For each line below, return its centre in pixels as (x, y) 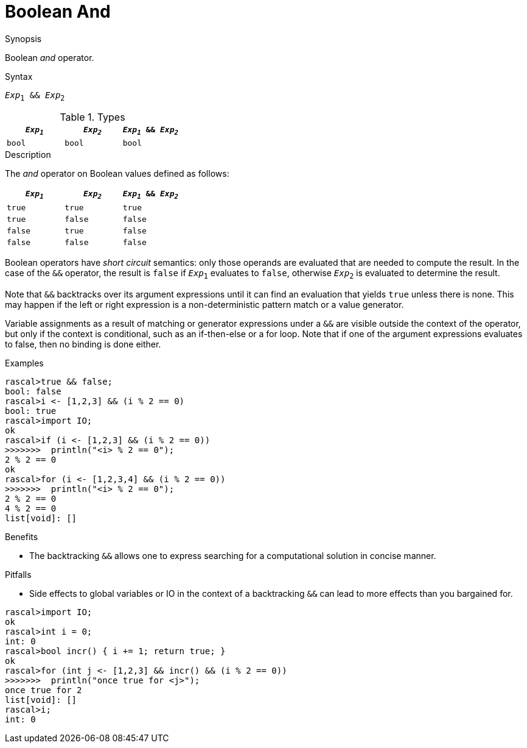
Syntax (19, 76)
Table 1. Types (92, 117)
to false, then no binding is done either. (83, 344)
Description (28, 155)
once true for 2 (44, 690)
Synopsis (23, 38)
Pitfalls (18, 574)
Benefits (22, 536)
